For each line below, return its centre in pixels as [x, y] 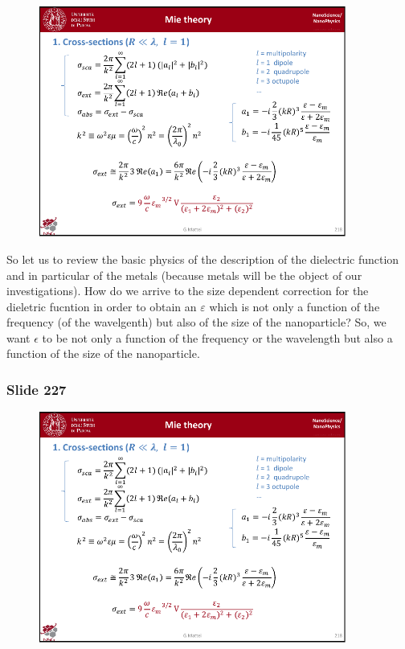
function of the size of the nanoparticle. [103, 353]
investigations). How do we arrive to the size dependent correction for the [188, 291]
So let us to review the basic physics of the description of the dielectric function [203, 259]
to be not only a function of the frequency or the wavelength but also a [217, 337]
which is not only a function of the [295, 306]
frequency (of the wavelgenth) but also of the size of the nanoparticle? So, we [196, 322]
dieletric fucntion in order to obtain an [102, 306]
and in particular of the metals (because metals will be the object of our [184, 275]
